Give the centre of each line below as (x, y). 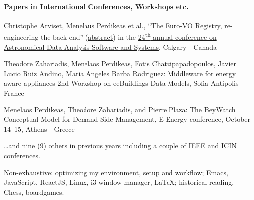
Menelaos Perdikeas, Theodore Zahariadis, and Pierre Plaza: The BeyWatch (120, 109)
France (14, 93)
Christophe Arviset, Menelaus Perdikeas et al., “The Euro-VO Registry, (113, 25)
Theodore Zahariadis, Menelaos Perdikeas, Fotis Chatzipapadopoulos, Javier (120, 63)
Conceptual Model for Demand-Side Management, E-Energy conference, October (127, 119)
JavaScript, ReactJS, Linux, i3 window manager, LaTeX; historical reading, (119, 182)
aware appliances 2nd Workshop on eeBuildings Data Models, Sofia (106, 83)
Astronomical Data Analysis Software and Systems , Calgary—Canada (111, 47)
